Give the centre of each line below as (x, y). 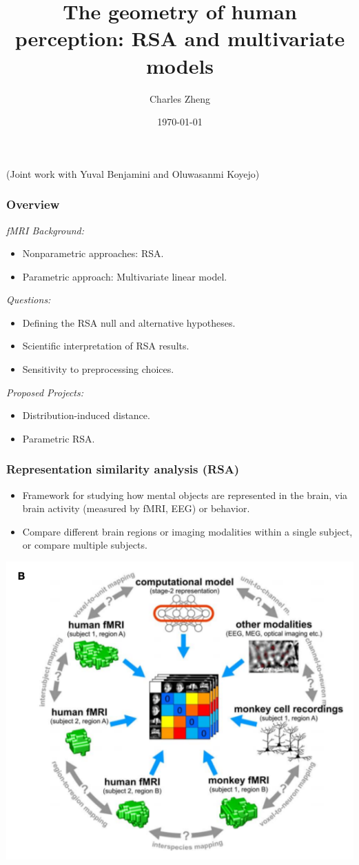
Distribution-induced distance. (86, 415)
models (180, 65)
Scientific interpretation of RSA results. (106, 346)
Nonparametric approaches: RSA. (93, 253)
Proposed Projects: (45, 392)
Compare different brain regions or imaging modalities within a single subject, (187, 531)
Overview (33, 204)
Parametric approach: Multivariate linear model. (125, 276)
